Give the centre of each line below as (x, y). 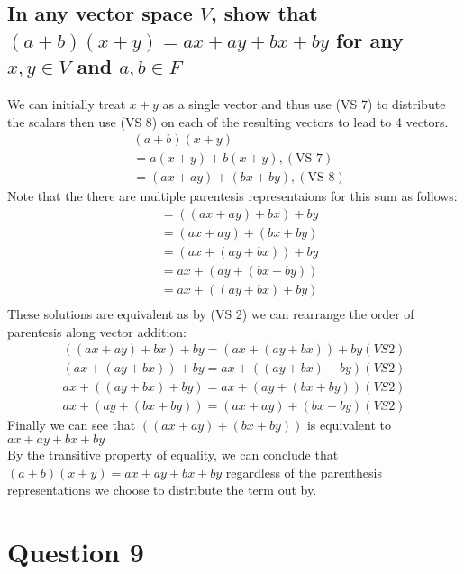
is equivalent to (349, 425)
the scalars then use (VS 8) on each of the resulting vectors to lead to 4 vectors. (228, 121)
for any (370, 39)
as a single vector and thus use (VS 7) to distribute (304, 103)
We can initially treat (67, 103)
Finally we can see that (72, 425)
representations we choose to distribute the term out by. (162, 490)
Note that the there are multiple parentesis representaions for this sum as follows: (232, 196)
